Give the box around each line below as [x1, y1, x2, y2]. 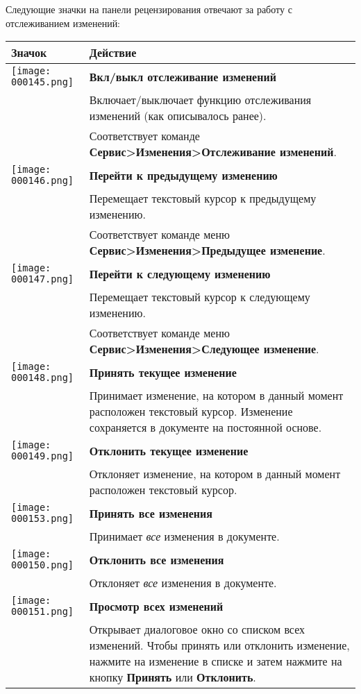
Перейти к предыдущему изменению [89, 167, 278, 183]
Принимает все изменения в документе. [89, 528, 280, 545]
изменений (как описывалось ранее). [89, 108, 267, 124]
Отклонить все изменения [89, 551, 224, 568]
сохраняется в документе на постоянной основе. [89, 419, 322, 436]
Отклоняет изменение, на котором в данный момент [89, 466, 341, 482]
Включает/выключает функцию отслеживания [89, 92, 312, 108]
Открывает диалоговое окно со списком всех [89, 621, 305, 638]
